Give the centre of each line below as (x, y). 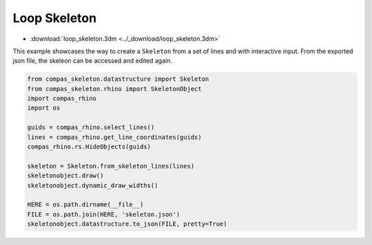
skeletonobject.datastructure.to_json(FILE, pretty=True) (127, 224)
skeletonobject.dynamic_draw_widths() (93, 185)
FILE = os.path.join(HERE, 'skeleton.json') (104, 214)
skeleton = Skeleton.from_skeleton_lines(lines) (111, 166)
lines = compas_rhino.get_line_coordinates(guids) (115, 137)
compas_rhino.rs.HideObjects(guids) (89, 147)
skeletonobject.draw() (65, 176)
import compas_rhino (62, 99)
